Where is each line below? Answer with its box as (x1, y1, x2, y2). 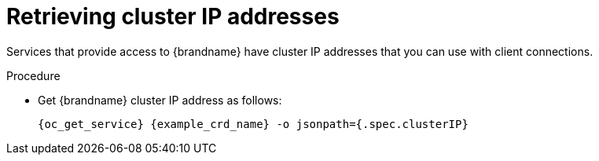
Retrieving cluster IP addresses (6, 3, 340, 30)
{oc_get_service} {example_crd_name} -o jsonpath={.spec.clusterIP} (38, 117, 469, 130)
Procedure (6, 68, 61, 82)
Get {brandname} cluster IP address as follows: (38, 93, 282, 107)
